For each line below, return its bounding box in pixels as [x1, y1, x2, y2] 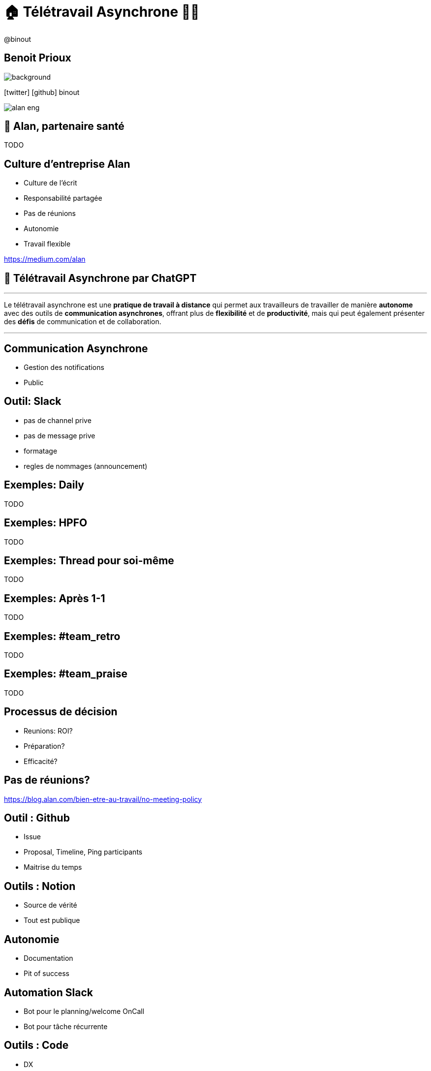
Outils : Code [4, 1039, 69, 1052]
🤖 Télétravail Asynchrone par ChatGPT [4, 272, 197, 284]
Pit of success [24, 969, 69, 978]
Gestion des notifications [24, 363, 104, 371]
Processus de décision [4, 705, 118, 718]
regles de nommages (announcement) [24, 461, 148, 470]
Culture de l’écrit [24, 179, 77, 187]
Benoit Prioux [4, 52, 71, 64]
